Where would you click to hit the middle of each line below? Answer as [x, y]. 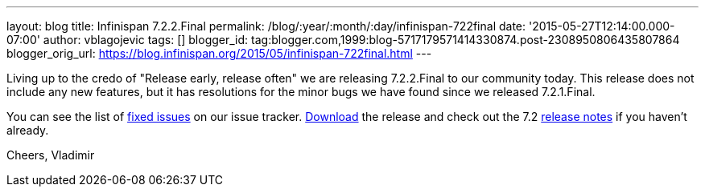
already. [28, 130]
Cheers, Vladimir [51, 155]
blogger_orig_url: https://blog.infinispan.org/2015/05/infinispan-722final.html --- [219, 53]
